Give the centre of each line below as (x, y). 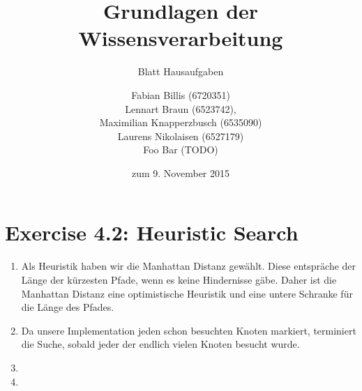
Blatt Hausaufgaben (181, 71)
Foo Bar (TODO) (181, 149)
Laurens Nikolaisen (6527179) (181, 136)
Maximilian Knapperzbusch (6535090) (181, 122)
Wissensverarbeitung (181, 38)
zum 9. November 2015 (180, 172)
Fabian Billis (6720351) (181, 94)
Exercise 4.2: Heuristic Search (152, 232)
